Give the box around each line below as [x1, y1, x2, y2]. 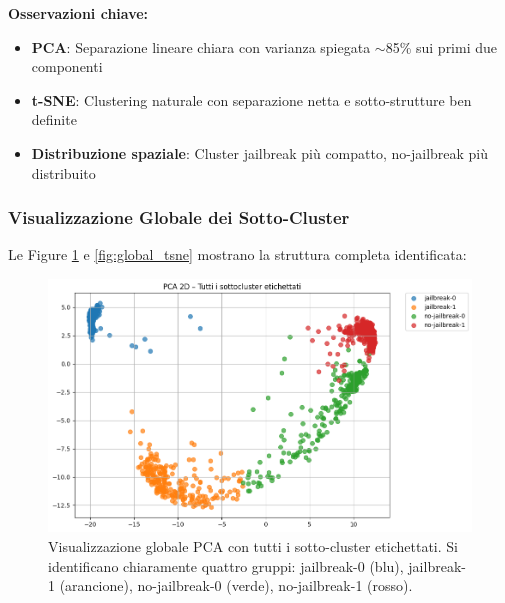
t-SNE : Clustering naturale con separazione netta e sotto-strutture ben [31, 89, 472, 110]
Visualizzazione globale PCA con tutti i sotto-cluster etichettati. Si [48, 536, 458, 557]
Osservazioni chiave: [8, 3, 149, 23]
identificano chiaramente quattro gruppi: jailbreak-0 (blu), [48, 555, 404, 576]
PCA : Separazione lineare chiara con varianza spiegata [31, 36, 371, 57]
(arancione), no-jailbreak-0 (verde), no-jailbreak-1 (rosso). [59, 575, 413, 596]
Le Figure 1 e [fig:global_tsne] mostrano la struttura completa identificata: [8, 244, 467, 265]
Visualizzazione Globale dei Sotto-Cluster [8, 205, 350, 230]
